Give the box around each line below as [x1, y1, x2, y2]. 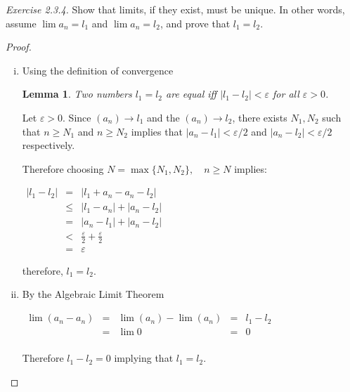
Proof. [6, 39, 32, 54]
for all [273, 86, 299, 101]
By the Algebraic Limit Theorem [22, 287, 164, 301]
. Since [63, 110, 91, 124]
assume [6, 15, 37, 30]
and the [146, 110, 180, 124]
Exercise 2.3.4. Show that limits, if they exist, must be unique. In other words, [6, 2, 345, 16]
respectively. [22, 138, 75, 152]
